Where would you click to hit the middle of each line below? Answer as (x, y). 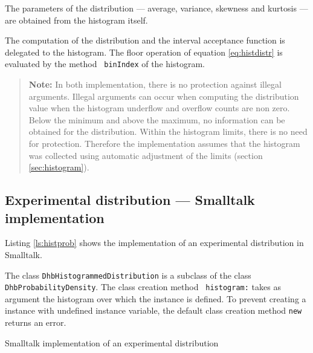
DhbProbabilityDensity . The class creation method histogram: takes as (143, 287)
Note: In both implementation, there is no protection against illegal (155, 84)
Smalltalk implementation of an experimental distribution (112, 342)
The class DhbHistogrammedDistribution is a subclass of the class (128, 275)
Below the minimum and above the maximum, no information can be (157, 119)
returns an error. (36, 322)
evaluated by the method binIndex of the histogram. (105, 64)
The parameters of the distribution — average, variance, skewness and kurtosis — (156, 8)
